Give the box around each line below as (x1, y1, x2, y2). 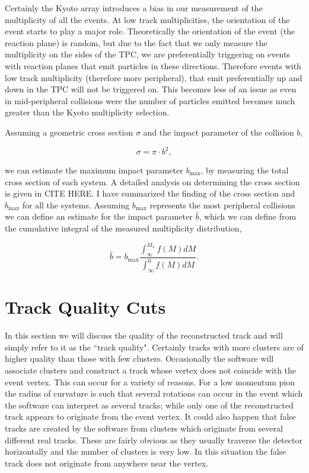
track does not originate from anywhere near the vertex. (5, 456, 208, 469)
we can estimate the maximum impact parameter (5, 164, 183, 176)
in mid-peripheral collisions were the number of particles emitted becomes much (5, 94, 295, 107)
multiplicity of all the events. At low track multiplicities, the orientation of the (5, 13, 290, 25)
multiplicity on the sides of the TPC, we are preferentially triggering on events (5, 48, 290, 60)
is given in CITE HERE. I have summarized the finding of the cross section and (5, 187, 295, 200)
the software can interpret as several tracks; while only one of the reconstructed (5, 398, 294, 411)
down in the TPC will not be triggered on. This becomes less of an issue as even (5, 83, 297, 95)
